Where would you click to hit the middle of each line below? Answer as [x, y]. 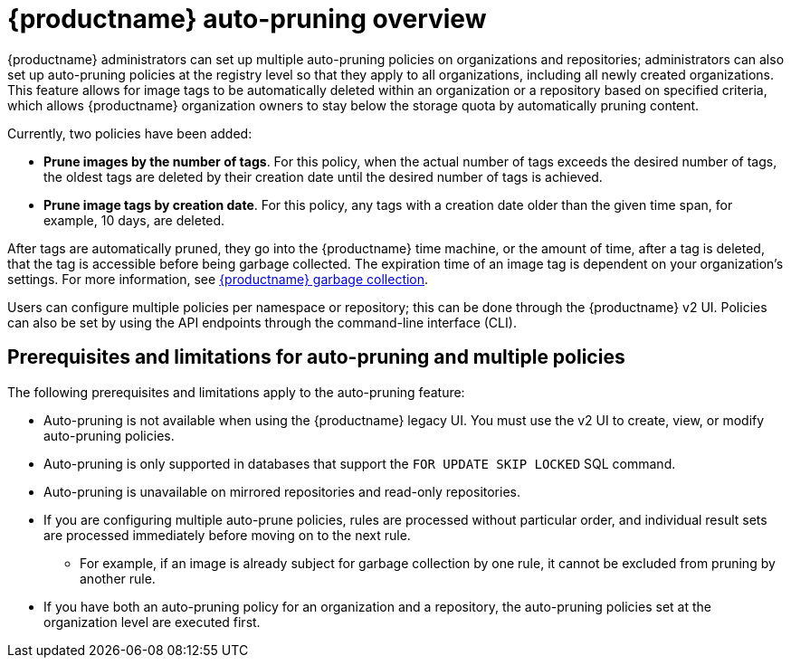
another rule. [118, 578]
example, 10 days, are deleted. [134, 220]
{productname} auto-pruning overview [247, 19]
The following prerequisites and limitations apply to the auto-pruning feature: [236, 392]
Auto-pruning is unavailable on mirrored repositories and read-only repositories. [282, 491]
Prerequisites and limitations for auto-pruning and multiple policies [316, 357]
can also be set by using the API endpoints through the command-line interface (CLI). [262, 322]
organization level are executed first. [152, 622]
